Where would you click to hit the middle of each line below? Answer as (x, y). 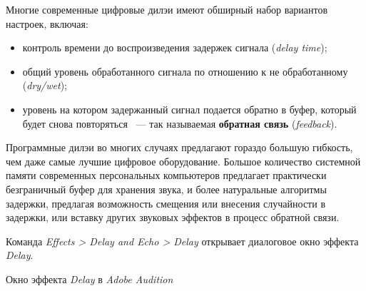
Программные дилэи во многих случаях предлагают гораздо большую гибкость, (179, 147)
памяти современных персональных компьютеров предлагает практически (166, 175)
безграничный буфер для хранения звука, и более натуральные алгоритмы (166, 189)
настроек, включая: (47, 23)
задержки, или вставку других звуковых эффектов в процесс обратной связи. (173, 217)
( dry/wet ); (45, 85)
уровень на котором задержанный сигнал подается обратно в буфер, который (189, 109)
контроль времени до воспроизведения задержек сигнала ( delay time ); (175, 47)
